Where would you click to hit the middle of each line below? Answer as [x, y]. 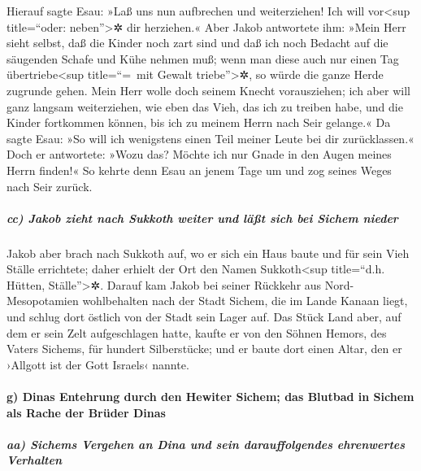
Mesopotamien [43, 301]
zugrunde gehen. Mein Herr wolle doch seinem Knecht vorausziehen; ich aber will [208, 90]
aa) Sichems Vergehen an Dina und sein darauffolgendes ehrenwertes [206, 444]
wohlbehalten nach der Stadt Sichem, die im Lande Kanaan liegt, [245, 301]
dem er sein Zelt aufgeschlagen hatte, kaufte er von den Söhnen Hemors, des [197, 332]
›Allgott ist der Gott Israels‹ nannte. [98, 364]
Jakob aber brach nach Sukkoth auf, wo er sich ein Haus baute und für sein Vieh [208, 253]
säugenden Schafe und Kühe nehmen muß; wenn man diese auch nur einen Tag [203, 58]
